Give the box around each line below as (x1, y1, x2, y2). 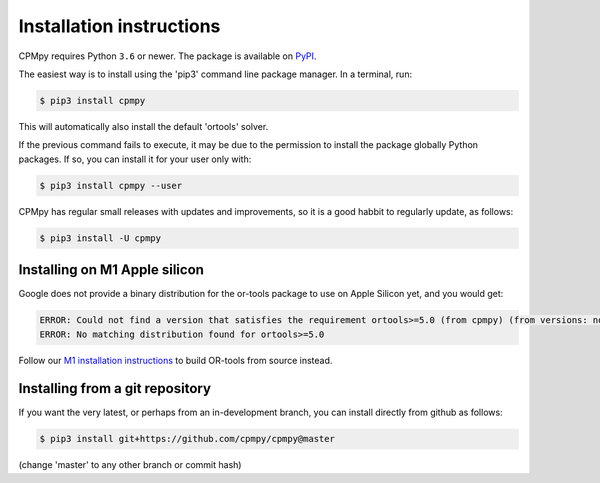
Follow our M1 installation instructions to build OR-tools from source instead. (18, 354, 333, 366)
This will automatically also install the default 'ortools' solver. (18, 120, 269, 132)
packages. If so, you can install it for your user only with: (18, 153, 252, 165)
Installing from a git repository (18, 380, 212, 397)
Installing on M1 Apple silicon (18, 261, 205, 279)
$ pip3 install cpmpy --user (39, 180, 183, 191)
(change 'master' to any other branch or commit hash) (18, 459, 242, 471)
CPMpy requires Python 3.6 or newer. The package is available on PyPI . (18, 50, 317, 62)
